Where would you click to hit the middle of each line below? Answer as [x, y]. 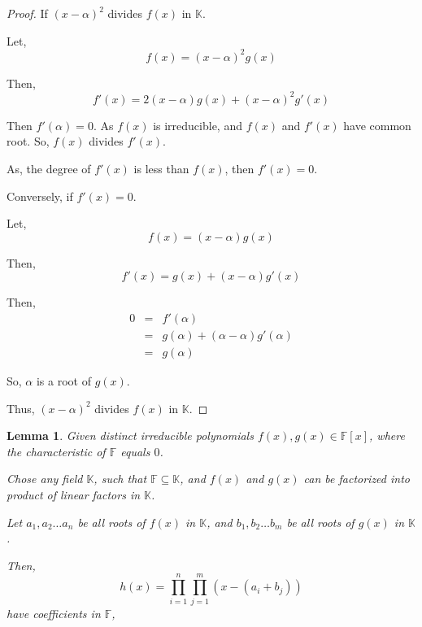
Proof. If [27, 13]
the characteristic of [56, 451]
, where [387, 435]
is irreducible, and [198, 125]
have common [377, 125]
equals [135, 451]
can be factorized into [357, 479]
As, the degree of [49, 168]
